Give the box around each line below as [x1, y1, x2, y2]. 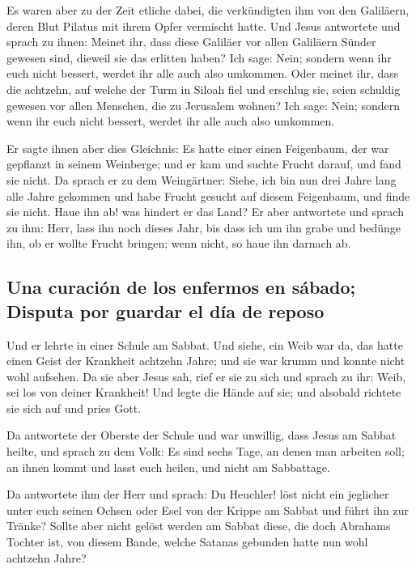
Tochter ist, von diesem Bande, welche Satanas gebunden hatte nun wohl [6, 533, 368, 550]
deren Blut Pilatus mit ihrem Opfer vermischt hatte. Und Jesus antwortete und [6, 17, 401, 34]
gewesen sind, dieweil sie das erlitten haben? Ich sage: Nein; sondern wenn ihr [6, 49, 392, 66]
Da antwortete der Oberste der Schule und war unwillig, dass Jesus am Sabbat [6, 427, 397, 444]
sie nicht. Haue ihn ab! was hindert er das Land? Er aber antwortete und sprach [6, 203, 404, 220]
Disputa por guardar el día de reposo [6, 298, 325, 323]
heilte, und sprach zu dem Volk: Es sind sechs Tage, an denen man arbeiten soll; [6, 443, 405, 460]
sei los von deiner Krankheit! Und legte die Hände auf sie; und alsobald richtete [6, 384, 401, 401]
